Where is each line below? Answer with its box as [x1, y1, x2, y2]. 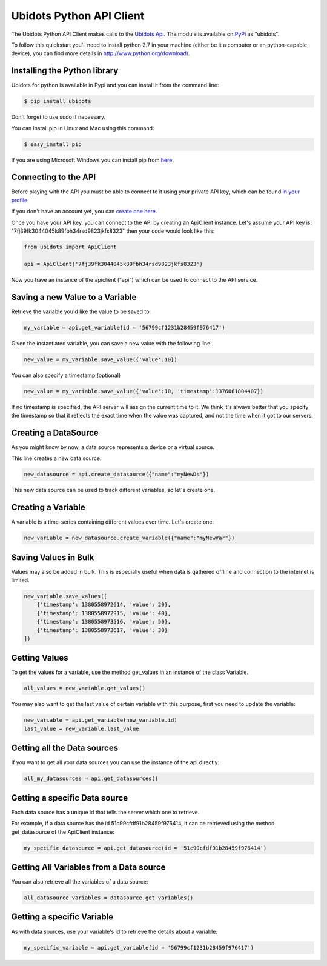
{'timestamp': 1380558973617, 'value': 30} [36, 627, 168, 633]
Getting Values [11, 653, 69, 663]
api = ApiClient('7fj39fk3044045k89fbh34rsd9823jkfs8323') [24, 261, 203, 267]
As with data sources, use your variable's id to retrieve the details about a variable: [11, 928, 218, 935]
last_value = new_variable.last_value [24, 725, 139, 732]
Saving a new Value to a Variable [11, 291, 137, 302]
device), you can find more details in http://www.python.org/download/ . [11, 50, 190, 57]
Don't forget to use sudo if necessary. [11, 113, 106, 121]
